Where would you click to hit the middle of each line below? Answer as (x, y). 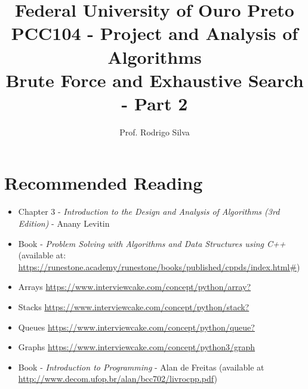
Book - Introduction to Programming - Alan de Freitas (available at (141, 367)
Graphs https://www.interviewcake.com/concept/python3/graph (137, 347)
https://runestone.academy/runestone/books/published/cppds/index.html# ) (159, 266)
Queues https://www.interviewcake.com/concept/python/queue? (136, 327)
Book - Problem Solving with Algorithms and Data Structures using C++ (152, 243)
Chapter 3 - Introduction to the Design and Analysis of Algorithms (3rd (149, 212)
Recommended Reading (104, 183)
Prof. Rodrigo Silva (155, 132)
